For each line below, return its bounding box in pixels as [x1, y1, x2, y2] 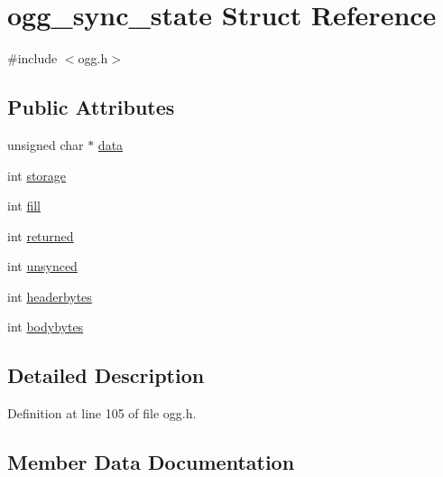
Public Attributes [7, 93, 175, 121]
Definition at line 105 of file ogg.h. [7, 404, 197, 423]
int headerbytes [7, 286, 92, 305]
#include [7, 49, 58, 68]
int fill [7, 196, 41, 215]
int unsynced [7, 257, 78, 276]
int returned [7, 226, 74, 245]
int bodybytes [7, 317, 84, 336]
